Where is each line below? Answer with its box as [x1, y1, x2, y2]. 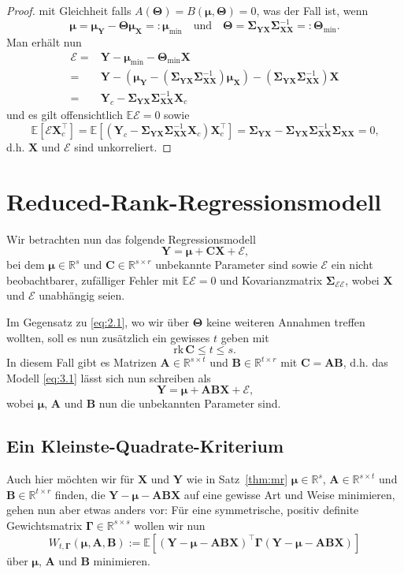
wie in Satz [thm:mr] [186, 471, 288, 487]
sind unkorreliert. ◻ [74, 138, 172, 155]
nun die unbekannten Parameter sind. [98, 395, 281, 412]
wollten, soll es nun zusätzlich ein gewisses [6, 329, 210, 345]
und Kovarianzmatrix [220, 271, 323, 288]
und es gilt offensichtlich [6, 106, 123, 123]
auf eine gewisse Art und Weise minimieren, [183, 486, 395, 502]
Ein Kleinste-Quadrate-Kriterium [6, 434, 284, 458]
